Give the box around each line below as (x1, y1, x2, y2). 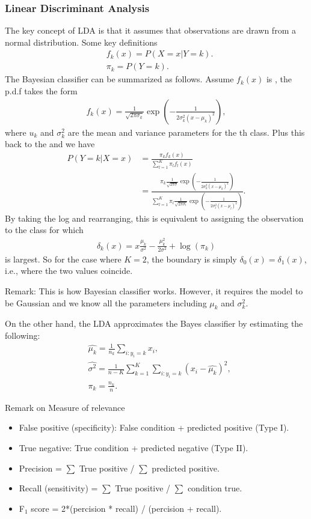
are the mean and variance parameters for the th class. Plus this (67, 126, 305, 138)
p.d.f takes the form (5, 85, 78, 97)
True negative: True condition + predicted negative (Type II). (19, 441, 248, 454)
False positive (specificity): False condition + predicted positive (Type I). (19, 421, 289, 434)
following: (5, 329, 40, 342)
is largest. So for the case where (5, 252, 122, 265)
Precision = (19, 461, 62, 474)
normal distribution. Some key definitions (5, 35, 158, 48)
